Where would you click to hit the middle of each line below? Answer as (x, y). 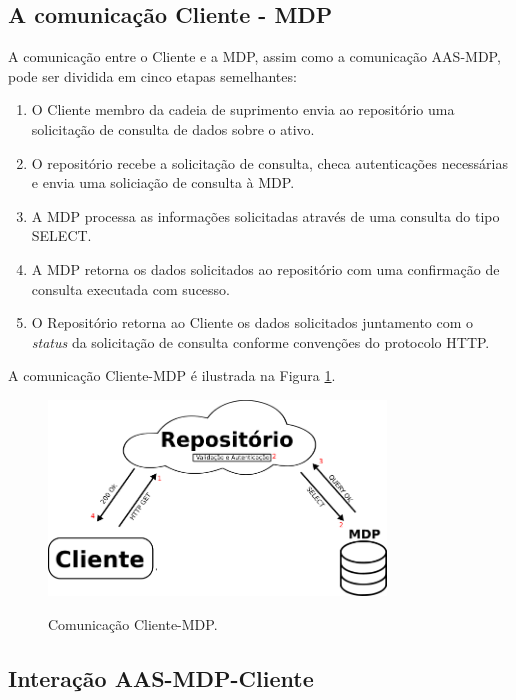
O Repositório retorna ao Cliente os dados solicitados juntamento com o (252, 322)
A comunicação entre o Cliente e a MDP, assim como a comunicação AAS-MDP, (254, 56)
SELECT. (61, 235)
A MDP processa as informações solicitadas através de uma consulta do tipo (265, 215)
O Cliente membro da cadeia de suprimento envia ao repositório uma (243, 109)
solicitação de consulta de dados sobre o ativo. (173, 128)
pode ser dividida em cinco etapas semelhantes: (152, 75)
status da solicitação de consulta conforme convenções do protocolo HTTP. (260, 341)
